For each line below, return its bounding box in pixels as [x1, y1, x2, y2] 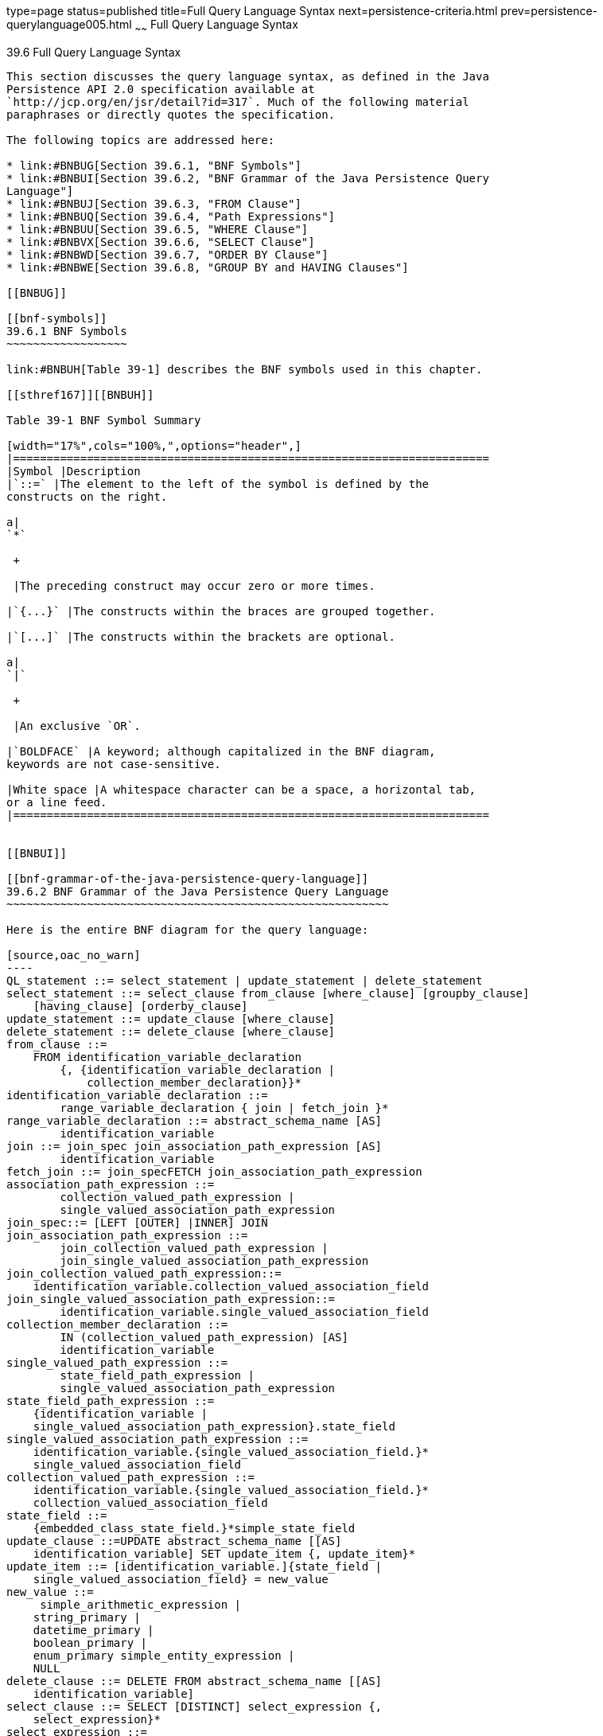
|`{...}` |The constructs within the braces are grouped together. [6, 604, 436, 618]
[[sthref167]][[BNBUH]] [6, 388, 154, 401]
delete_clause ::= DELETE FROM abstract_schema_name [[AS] [6, 1674, 383, 1687]
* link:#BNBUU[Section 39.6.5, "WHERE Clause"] [6, 222, 309, 236]
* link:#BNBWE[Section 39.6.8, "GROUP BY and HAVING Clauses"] [6, 260, 409, 274]
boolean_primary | [33, 1636, 148, 1649]
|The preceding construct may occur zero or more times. [13, 579, 375, 592]
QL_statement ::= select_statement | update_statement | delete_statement [6, 973, 483, 987]
